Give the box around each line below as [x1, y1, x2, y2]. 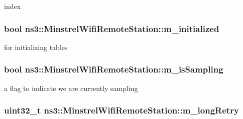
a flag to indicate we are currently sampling [4, 82, 138, 93]
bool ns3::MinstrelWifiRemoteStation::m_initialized [4, 22, 219, 34]
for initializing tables [4, 41, 68, 52]
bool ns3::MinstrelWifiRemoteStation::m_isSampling [4, 63, 223, 75]
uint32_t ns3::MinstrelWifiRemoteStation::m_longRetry [4, 104, 239, 116]
